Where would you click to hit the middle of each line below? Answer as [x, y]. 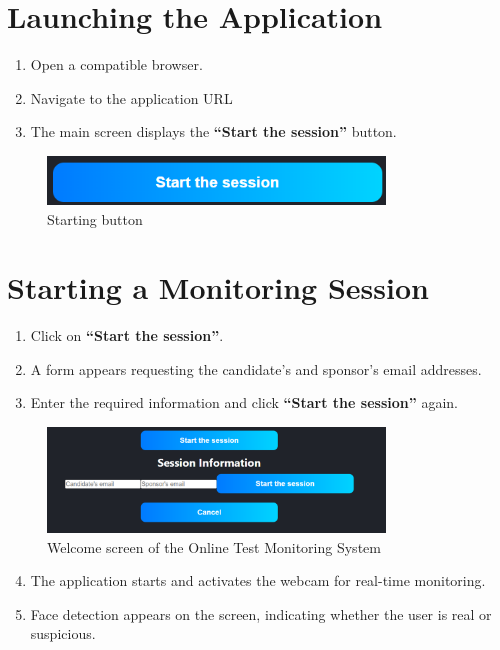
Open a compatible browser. [116, 64]
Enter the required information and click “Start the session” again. [244, 402]
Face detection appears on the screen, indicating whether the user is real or [261, 613]
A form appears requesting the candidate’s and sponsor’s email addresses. [256, 368]
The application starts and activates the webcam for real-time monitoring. [258, 580]
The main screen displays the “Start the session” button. [213, 131]
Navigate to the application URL [131, 97]
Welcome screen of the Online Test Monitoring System [214, 546]
